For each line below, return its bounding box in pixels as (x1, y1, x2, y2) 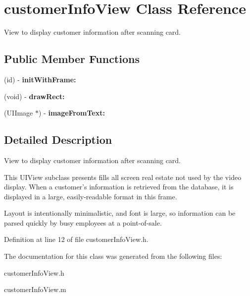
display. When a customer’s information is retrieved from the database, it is (4, 181, 234, 192)
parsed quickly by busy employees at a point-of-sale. (4, 217, 162, 228)
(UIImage (4, 108, 33, 118)
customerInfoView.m (4, 284, 66, 295)
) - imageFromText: (39, 108, 105, 118)
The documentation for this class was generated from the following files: (4, 251, 222, 261)
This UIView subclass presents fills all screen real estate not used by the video (4, 172, 242, 182)
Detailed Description (4, 132, 112, 147)
